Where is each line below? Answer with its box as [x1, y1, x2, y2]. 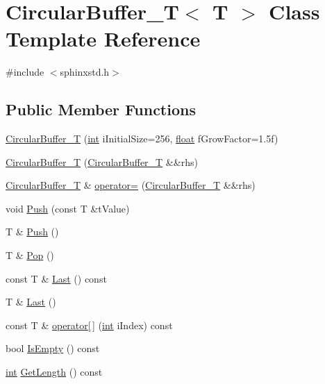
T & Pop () [6, 248, 54, 262]
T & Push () [6, 224, 59, 239]
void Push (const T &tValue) [6, 201, 130, 215]
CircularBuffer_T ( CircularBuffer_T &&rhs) [6, 154, 198, 169]
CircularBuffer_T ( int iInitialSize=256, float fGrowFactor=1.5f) [6, 131, 278, 146]
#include [6, 65, 44, 79]
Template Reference [6, 24, 201, 53]
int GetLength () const [6, 365, 103, 379]
